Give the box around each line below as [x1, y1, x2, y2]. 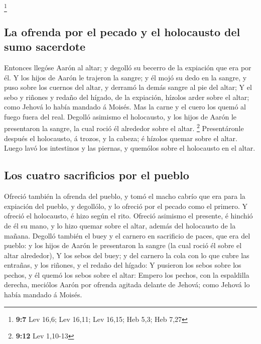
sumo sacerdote [4, 39, 86, 54]
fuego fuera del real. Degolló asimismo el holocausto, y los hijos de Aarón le [4, 111, 237, 122]
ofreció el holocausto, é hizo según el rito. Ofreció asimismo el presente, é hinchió [4, 210, 253, 221]
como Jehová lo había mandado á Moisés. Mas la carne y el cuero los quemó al [4, 101, 246, 112]
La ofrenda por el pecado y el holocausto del [4, 24, 240, 39]
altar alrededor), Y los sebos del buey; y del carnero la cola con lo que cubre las [4, 250, 249, 260]
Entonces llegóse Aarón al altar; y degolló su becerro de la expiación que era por [4, 62, 251, 72]
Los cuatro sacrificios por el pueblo [4, 167, 189, 183]
